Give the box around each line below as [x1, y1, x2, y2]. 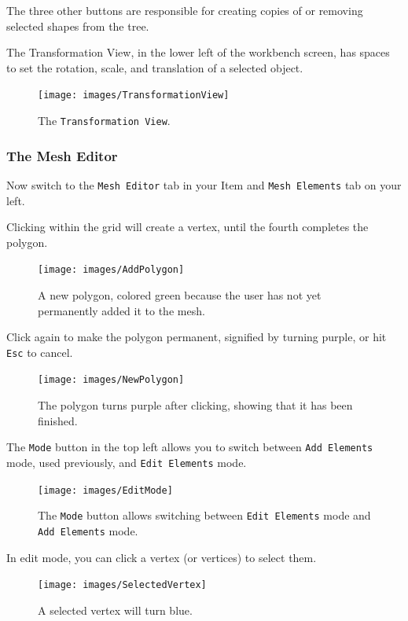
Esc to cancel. [6, 344, 73, 360]
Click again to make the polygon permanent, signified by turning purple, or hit [6, 329, 387, 345]
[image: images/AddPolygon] [38, 264, 185, 276]
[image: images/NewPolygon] [38, 374, 185, 386]
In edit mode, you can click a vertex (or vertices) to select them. [6, 549, 317, 565]
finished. [38, 412, 78, 428]
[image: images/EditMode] [38, 484, 173, 496]
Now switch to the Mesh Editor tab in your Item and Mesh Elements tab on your [6, 176, 402, 193]
